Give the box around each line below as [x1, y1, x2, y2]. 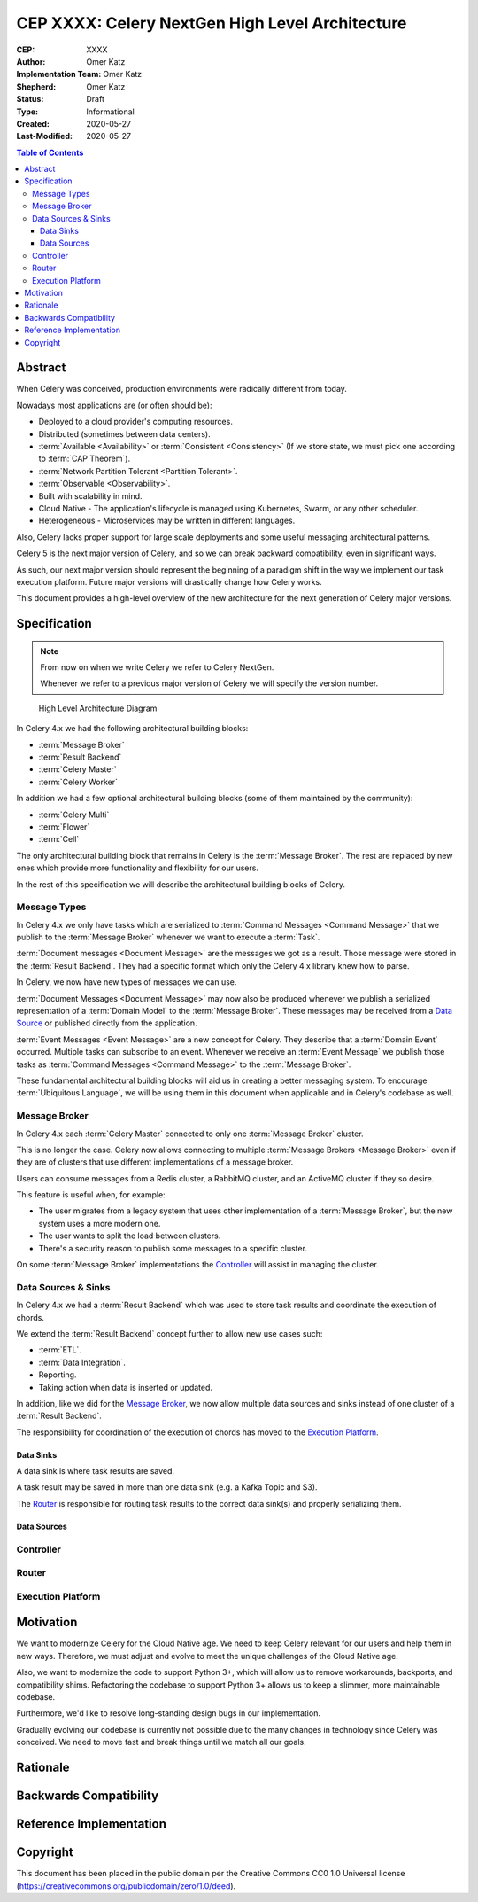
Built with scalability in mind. [38, 490, 143, 501]
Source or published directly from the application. [16, 1017, 198, 1028]
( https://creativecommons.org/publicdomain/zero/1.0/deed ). [16, 1880, 236, 1891]
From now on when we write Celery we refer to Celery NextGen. [40, 662, 274, 673]
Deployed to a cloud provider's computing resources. [38, 417, 234, 427]
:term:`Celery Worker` [38, 776, 119, 787]
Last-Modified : [16, 131, 73, 142]
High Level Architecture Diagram [38, 703, 158, 713]
